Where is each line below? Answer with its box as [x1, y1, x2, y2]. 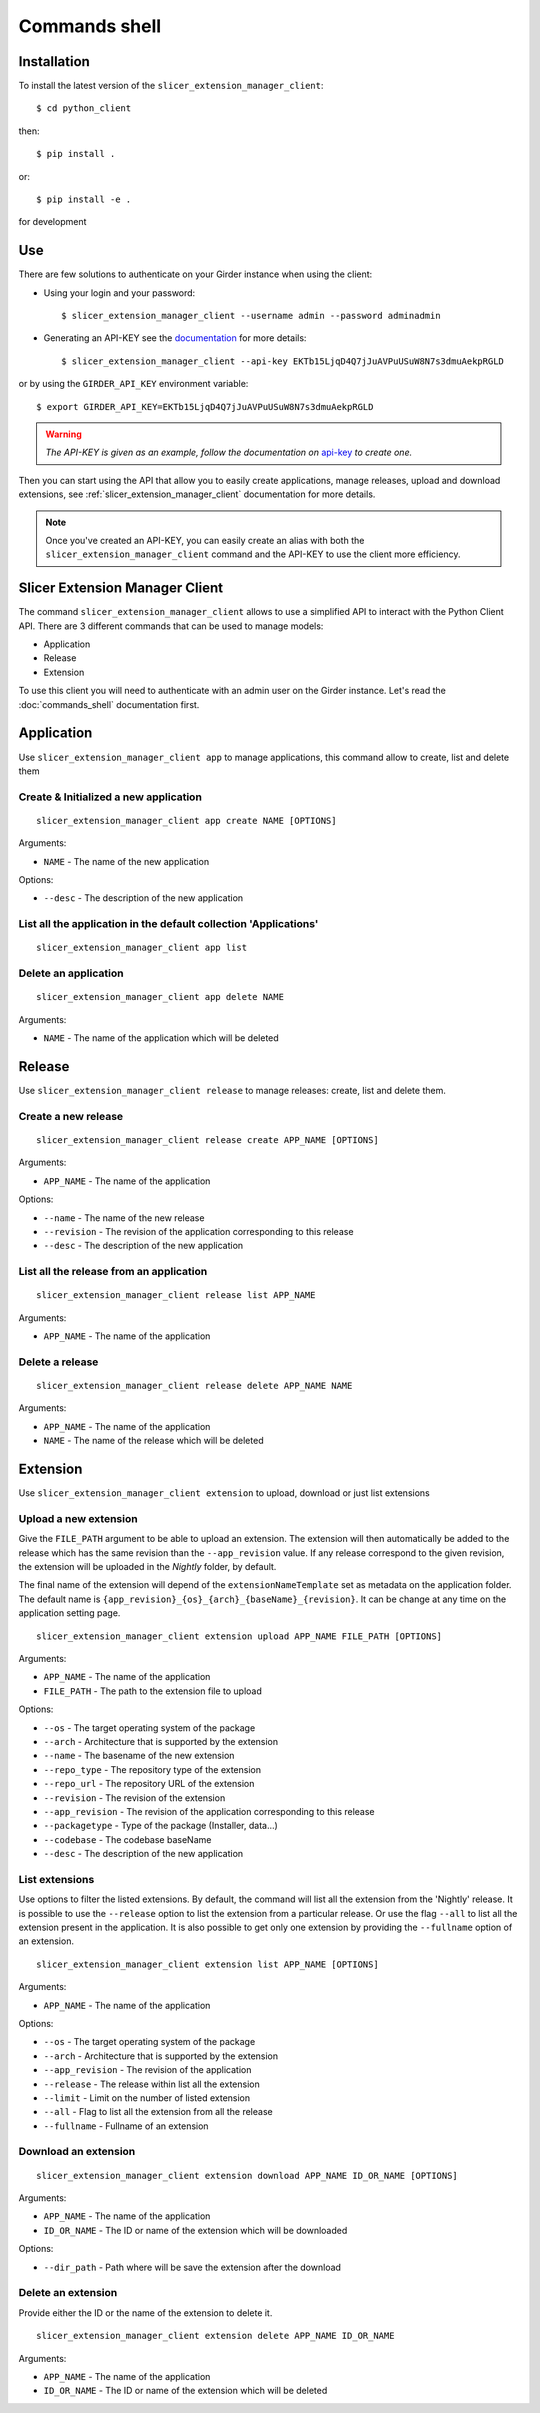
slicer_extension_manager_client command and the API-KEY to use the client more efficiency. [45, 548, 461, 560]
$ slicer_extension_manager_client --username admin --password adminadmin [61, 310, 441, 322]
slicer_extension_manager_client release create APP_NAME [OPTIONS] [36, 1135, 379, 1145]
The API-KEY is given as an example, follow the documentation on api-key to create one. [45, 446, 413, 459]
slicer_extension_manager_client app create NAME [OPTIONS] [36, 815, 337, 826]
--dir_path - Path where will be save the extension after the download [43, 2261, 342, 2273]
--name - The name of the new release [43, 1211, 205, 1224]
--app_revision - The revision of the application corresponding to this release [43, 1805, 375, 1817]
